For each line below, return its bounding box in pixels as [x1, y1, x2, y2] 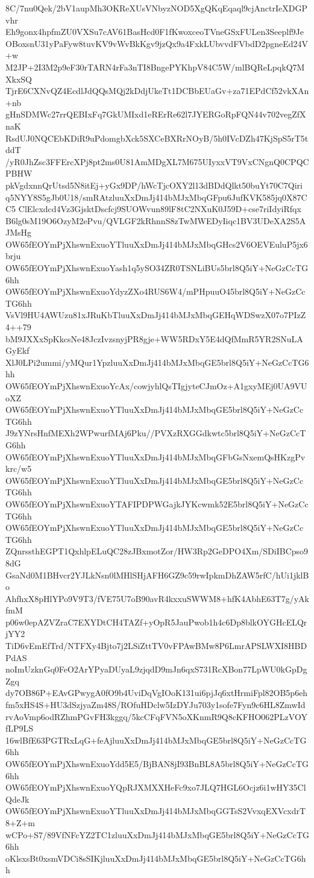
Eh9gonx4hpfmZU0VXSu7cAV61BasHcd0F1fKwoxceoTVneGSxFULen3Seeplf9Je [5, 25, 304, 38]
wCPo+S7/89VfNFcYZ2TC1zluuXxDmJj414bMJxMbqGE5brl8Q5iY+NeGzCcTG [5, 828, 310, 841]
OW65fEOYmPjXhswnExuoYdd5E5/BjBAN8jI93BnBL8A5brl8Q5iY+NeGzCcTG [5, 757, 309, 770]
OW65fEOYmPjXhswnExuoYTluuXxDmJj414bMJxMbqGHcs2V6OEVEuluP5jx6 [5, 237, 308, 250]
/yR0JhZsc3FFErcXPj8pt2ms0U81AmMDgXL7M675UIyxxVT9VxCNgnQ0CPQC [5, 155, 309, 168]
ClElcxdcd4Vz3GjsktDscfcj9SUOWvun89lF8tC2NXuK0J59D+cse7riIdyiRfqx [18, 202, 301, 215]
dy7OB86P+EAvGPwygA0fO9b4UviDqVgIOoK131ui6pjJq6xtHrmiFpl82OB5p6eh [5, 686, 308, 699]
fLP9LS [5, 722, 34, 735]
